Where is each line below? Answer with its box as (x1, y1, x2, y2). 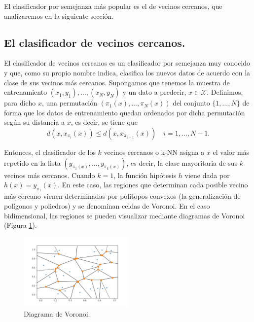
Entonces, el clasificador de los (4, 146, 96, 157)
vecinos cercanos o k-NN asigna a (104, 146, 205, 157)
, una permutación (41, 98, 97, 108)
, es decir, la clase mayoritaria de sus (126, 157, 238, 168)
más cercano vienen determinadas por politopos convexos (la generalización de (4, 191, 241, 201)
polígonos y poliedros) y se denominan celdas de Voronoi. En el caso (4, 200, 210, 211)
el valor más (213, 146, 250, 157)
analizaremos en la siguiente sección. (4, 10, 114, 21)
